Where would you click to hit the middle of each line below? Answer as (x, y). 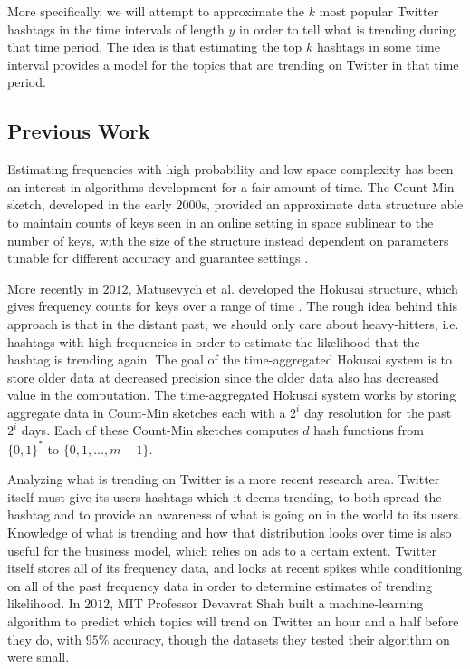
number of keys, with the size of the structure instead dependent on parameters (228, 240)
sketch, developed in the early (90, 204)
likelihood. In (44, 603)
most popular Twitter (379, 11)
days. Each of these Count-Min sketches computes (160, 430)
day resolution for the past (378, 412)
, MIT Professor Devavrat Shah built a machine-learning (267, 603)
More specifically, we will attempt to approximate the (156, 11)
